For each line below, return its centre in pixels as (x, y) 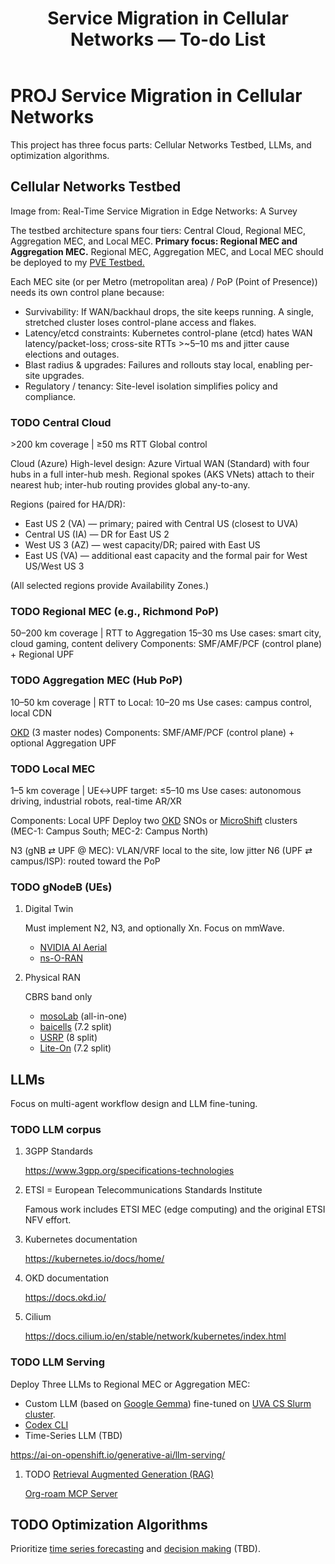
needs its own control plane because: (87, 292)
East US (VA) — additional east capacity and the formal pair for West (166, 556)
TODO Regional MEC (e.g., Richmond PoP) (115, 611)
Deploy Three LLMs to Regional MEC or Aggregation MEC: (130, 1384)
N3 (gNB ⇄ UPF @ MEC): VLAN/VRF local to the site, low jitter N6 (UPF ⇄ (161, 850)
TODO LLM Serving (58, 1362)
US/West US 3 (54, 566)
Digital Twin (49, 909)
